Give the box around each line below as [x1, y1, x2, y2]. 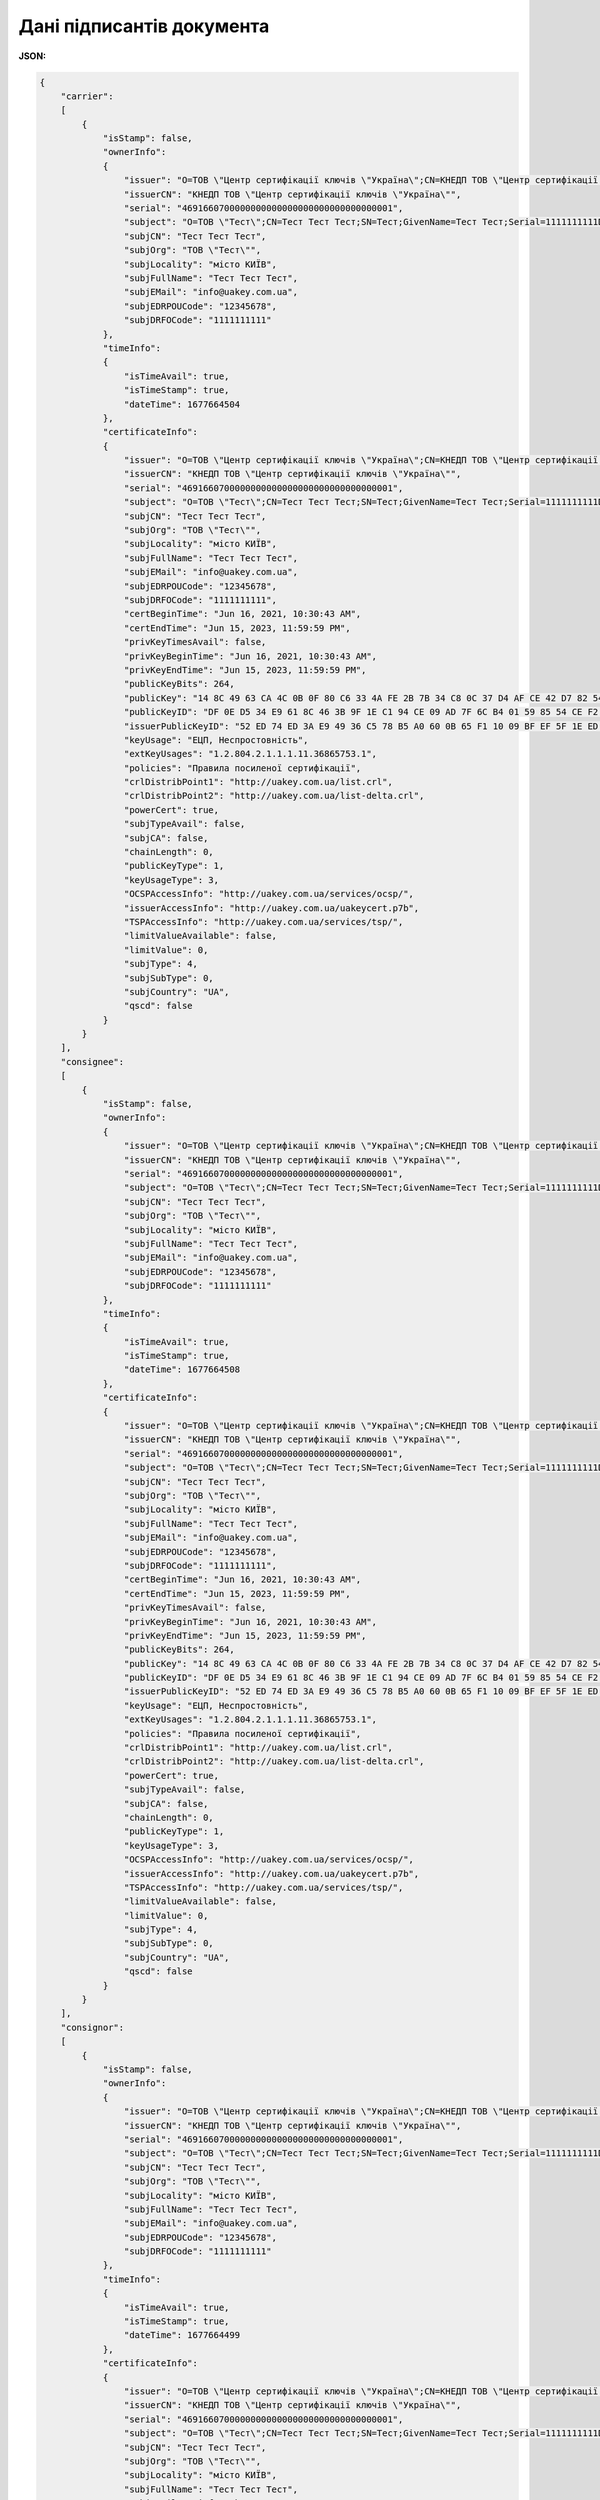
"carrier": [60, 90, 114, 102]
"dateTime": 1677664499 [123, 2330, 240, 2341]
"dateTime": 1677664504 [123, 398, 240, 410]
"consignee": [60, 1056, 125, 1067]
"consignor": [60, 2021, 125, 2033]
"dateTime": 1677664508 [123, 1364, 240, 1375]
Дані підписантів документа [18, 15, 270, 37]
